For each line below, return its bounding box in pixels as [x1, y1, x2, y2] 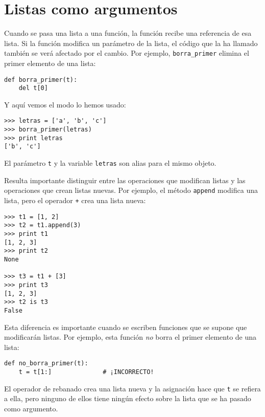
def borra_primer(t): [4, 76, 78, 83]
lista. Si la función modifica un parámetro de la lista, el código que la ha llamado [4, 37, 258, 48]
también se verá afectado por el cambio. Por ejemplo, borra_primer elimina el [4, 48, 249, 58]
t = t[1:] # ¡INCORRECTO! [18, 368, 154, 376]
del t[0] [18, 84, 48, 92]
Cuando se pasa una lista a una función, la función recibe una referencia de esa [4, 28, 252, 38]
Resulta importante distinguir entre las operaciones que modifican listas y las [4, 174, 246, 185]
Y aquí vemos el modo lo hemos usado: [4, 99, 126, 109]
